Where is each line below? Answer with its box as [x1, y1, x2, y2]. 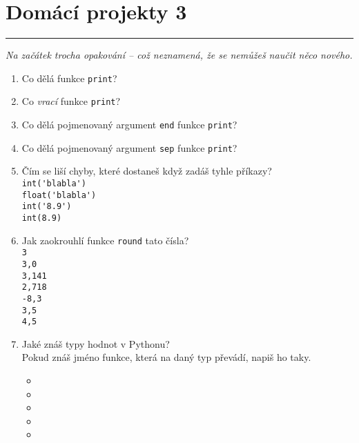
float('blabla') [21, 190, 97, 200]
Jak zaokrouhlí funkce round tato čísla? [21, 233, 189, 247]
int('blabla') [21, 178, 86, 188]
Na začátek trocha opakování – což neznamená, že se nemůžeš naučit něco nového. [6, 48, 353, 62]
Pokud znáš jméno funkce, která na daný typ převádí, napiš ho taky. [21, 350, 311, 364]
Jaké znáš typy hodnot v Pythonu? [21, 336, 170, 351]
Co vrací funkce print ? [21, 94, 121, 108]
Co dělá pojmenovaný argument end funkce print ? [21, 117, 237, 132]
